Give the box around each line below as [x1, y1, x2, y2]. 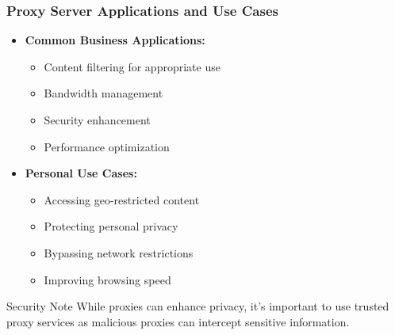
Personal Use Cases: [25, 165, 137, 181]
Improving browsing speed [44, 271, 171, 287]
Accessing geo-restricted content [44, 191, 200, 207]
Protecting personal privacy [44, 218, 178, 234]
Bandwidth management [44, 85, 163, 101]
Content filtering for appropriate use [44, 58, 221, 74]
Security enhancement [44, 112, 151, 128]
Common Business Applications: [25, 32, 205, 48]
